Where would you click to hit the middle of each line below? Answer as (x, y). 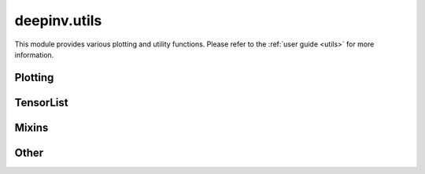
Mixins (31, 127)
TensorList (41, 102)
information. (34, 54)
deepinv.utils (58, 20)
